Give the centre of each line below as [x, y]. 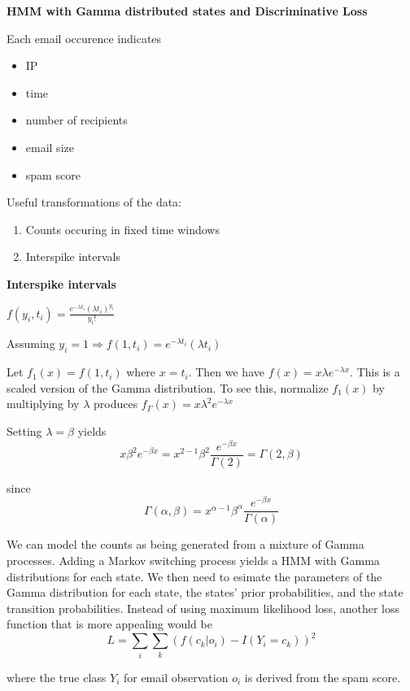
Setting [24, 430]
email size [50, 147]
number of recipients [76, 120]
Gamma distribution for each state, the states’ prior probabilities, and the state [205, 592]
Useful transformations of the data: [94, 202]
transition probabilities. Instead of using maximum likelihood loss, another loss [203, 608]
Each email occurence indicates [84, 38]
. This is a [375, 372]
